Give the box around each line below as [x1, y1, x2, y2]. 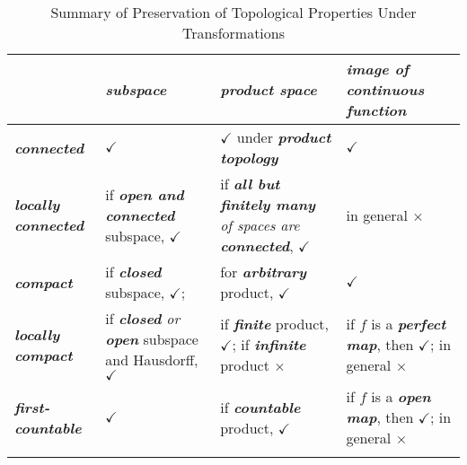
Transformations [181, 22, 286, 43]
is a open [371, 386, 431, 407]
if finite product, [220, 313, 329, 334]
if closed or [105, 308, 181, 329]
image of [346, 58, 410, 79]
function [346, 100, 407, 120]
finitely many [220, 194, 316, 215]
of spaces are [220, 215, 300, 235]
